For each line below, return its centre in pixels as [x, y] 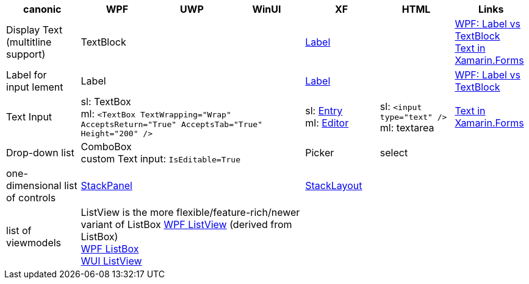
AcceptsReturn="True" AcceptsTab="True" [171, 124]
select [394, 153]
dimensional [34, 185]
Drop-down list [40, 153]
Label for [27, 75]
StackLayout [334, 185]
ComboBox [106, 147]
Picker [320, 153]
